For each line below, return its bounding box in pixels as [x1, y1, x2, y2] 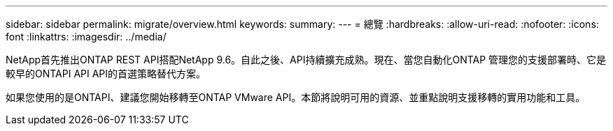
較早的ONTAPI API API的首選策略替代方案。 [6, 68, 206, 79]
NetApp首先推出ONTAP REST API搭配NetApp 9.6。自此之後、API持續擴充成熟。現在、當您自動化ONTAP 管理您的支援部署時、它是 [6, 54, 607, 65]
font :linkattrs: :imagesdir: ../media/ [6, 31, 167, 43]
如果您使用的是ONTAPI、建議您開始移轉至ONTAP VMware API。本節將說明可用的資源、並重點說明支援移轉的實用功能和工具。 [6, 91, 586, 103]
